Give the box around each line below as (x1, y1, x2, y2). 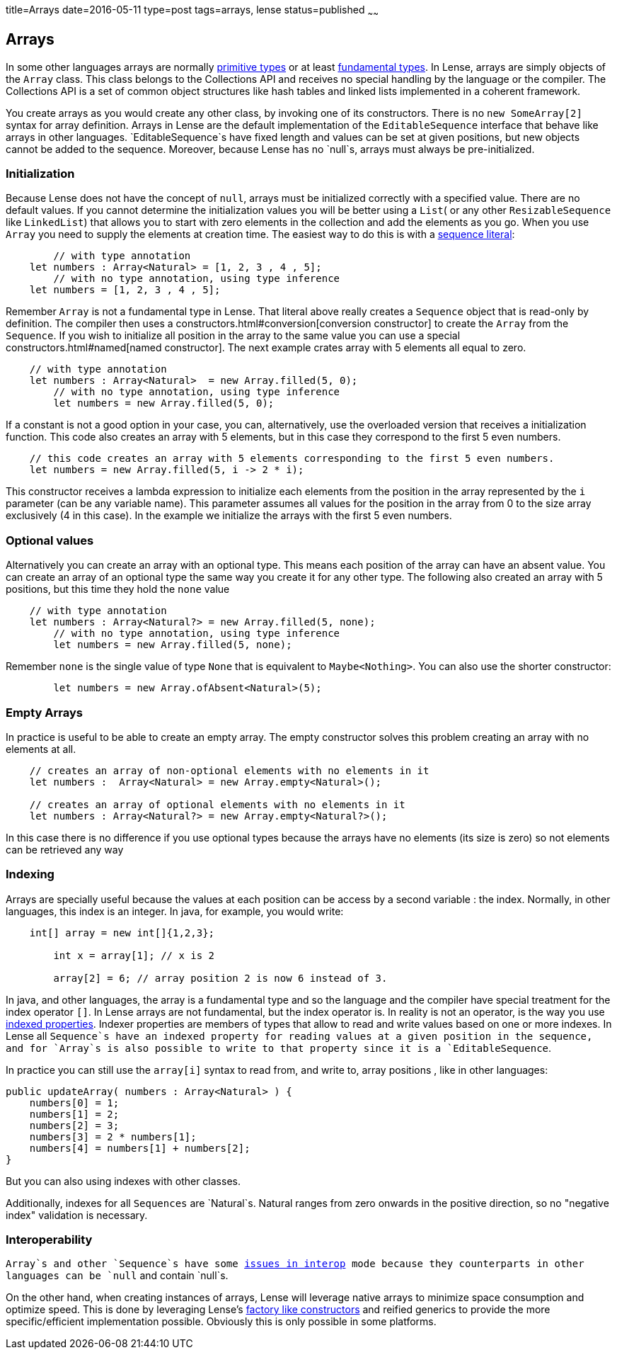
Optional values (6, 533, 94, 548)
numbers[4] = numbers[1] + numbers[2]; (29, 1142, 250, 1154)
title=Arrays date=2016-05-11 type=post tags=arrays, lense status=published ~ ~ (6, 4, 379, 18)
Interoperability (6, 1232, 93, 1247)
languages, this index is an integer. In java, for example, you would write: (6, 905, 344, 917)
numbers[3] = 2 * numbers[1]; (29, 1130, 197, 1143)
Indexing (6, 867, 54, 882)
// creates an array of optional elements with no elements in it (29, 798, 405, 810)
